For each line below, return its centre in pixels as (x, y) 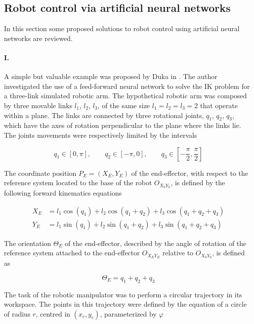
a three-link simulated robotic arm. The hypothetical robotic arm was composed (126, 96)
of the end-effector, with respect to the (190, 173)
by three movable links (38, 105)
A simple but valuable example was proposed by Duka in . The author (111, 76)
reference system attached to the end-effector (72, 253)
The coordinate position (40, 173)
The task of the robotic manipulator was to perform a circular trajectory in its (123, 294)
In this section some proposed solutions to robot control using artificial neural (122, 28)
